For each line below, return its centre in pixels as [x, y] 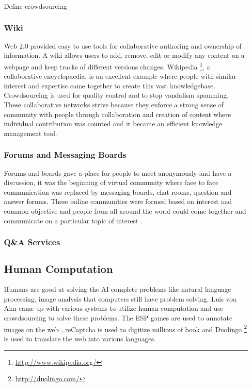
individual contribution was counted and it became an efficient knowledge [113, 124]
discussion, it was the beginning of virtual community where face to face [111, 182]
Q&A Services [32, 242]
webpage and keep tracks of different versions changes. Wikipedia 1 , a [107, 66]
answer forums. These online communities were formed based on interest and [118, 201]
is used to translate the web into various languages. [80, 338]
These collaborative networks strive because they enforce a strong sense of [114, 105]
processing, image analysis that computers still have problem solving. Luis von [120, 298]
